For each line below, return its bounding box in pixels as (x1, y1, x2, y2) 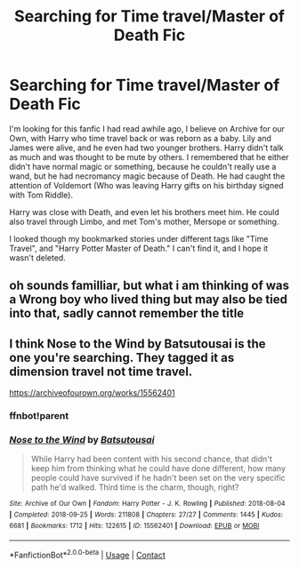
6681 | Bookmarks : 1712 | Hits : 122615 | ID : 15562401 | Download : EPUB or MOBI (9, 521, 260, 530)
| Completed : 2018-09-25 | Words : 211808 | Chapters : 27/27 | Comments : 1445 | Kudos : (9, 510, 283, 519)
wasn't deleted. (9, 252, 67, 263)
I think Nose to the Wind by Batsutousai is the (9, 336, 266, 351)
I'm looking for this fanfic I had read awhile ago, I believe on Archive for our (9, 123, 285, 134)
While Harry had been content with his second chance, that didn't (30, 453, 273, 464)
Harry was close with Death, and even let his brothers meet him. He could (9, 206, 280, 217)
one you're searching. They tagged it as (9, 349, 235, 365)
